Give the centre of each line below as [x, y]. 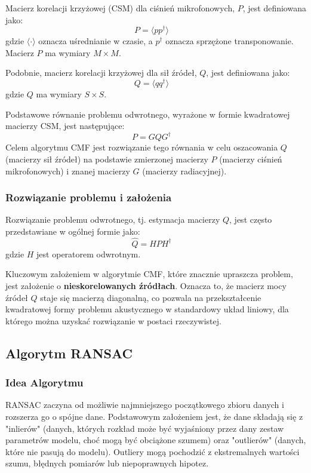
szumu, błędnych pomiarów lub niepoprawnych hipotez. [107, 463]
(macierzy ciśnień [251, 159]
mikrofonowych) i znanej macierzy [68, 171]
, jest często [251, 219]
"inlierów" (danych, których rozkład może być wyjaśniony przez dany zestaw [145, 428]
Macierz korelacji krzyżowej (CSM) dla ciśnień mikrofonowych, [120, 8]
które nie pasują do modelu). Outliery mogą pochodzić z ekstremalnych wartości [153, 451]
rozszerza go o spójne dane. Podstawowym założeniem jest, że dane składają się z [154, 416]
